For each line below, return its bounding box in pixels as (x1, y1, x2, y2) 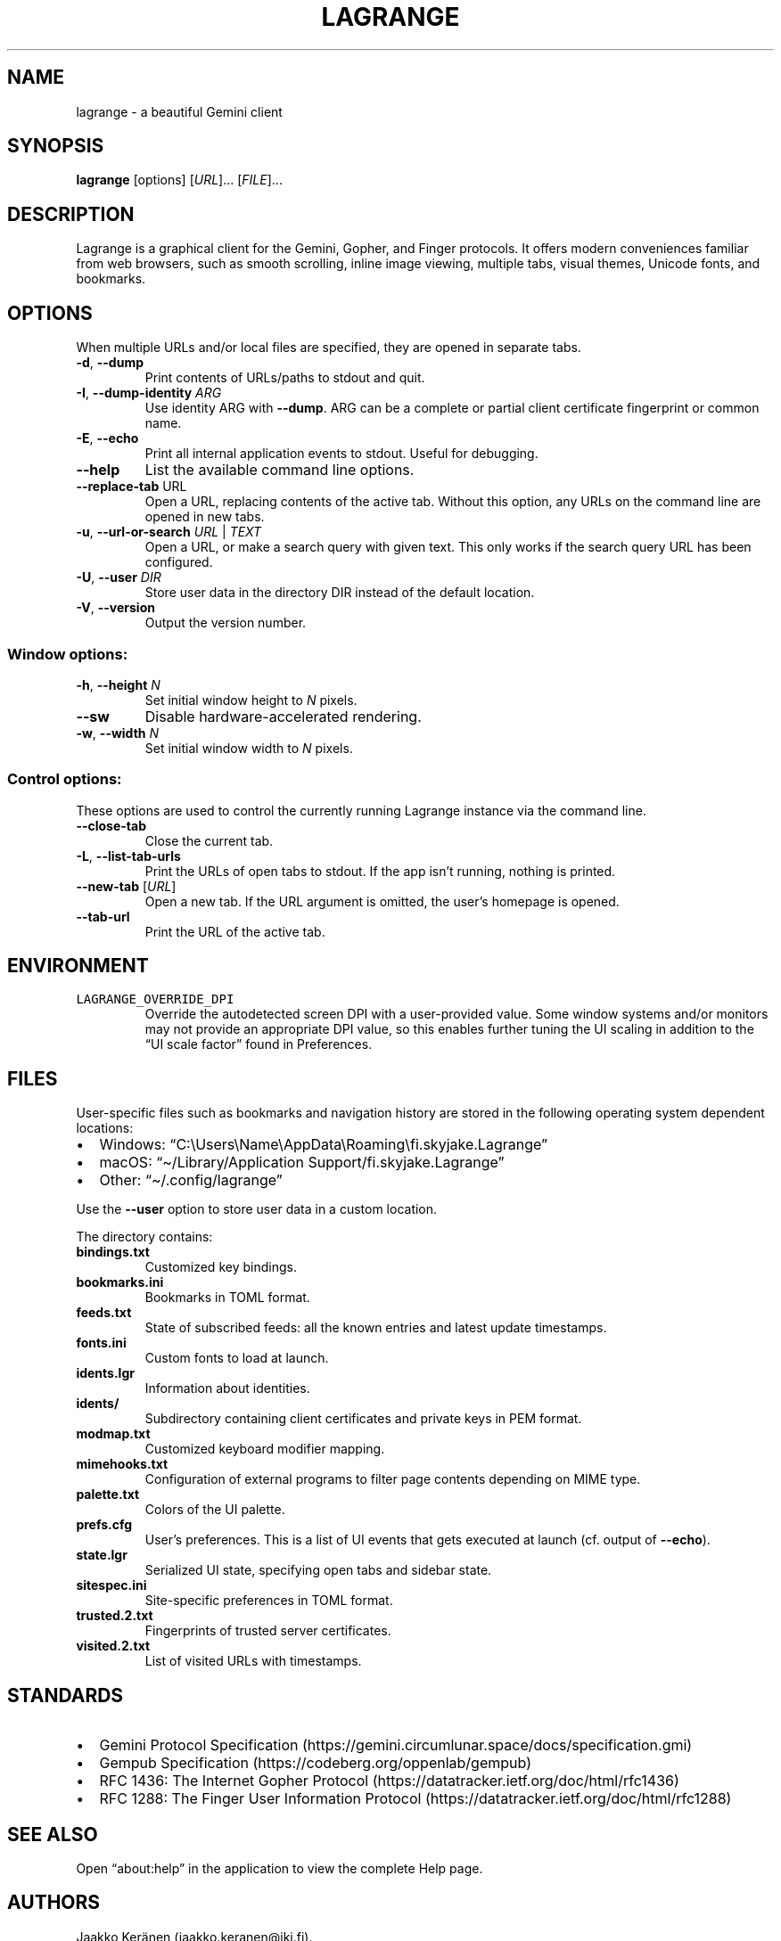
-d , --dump (76, 355, 144, 371)
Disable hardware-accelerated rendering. (144, 707, 422, 725)
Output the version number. (144, 615, 307, 631)
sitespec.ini (76, 1577, 147, 1593)
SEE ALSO (7, 1822, 98, 1846)
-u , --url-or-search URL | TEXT (76, 524, 262, 540)
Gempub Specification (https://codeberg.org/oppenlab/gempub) (99, 1754, 531, 1773)
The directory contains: (76, 1229, 213, 1245)
